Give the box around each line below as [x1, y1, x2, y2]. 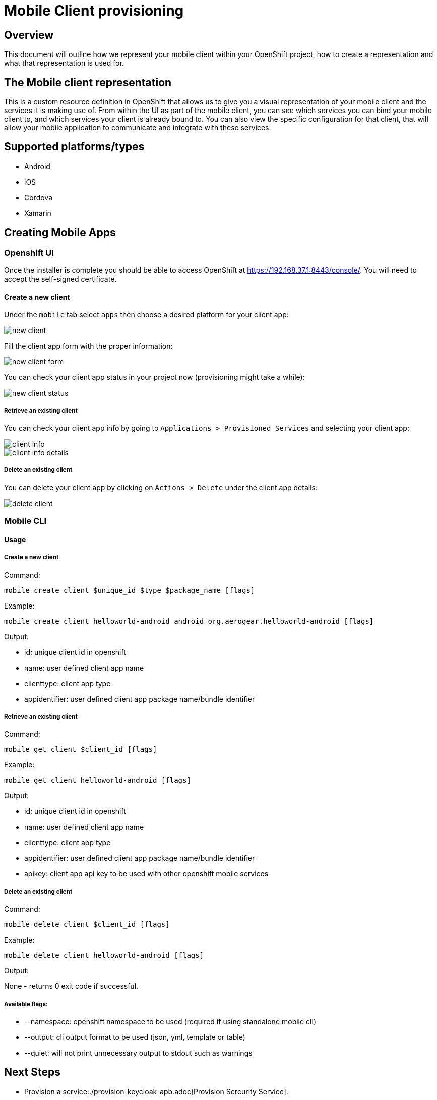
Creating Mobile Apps [4, 226, 116, 239]
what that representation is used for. [4, 59, 124, 68]
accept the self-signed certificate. [4, 274, 117, 284]
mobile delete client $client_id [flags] [4, 920, 170, 929]
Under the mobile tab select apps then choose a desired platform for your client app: [4, 310, 289, 319]
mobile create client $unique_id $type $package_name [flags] [4, 586, 255, 594]
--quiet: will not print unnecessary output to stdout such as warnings [24, 1048, 253, 1057]
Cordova [24, 193, 53, 202]
